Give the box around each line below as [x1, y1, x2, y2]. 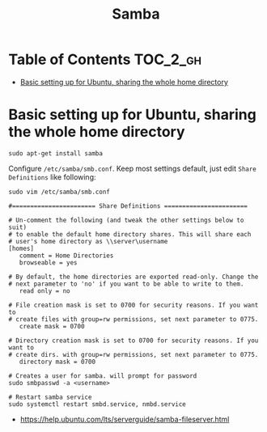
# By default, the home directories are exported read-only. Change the [8, 273, 259, 281]
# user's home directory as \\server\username [8, 237, 168, 245]
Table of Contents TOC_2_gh [8, 50, 202, 69]
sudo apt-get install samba [8, 149, 104, 158]
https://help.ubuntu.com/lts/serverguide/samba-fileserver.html [19, 414, 230, 424]
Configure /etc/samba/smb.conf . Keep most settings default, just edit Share [8, 163, 257, 173]
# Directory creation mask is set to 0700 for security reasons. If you [8, 337, 259, 345]
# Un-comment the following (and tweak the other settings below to [8, 216, 244, 224]
